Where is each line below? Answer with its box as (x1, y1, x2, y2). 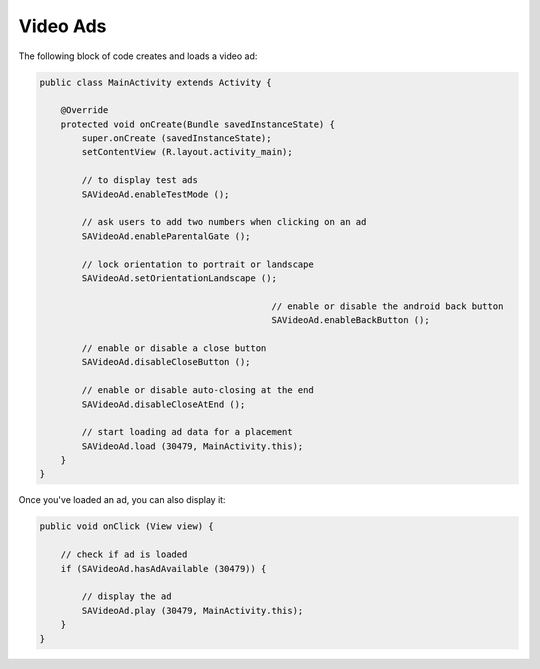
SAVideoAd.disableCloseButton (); (81, 356, 251, 368)
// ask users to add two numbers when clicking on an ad (81, 216, 367, 228)
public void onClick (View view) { (39, 521, 214, 532)
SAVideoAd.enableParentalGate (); (81, 230, 251, 242)
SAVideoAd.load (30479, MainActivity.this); (81, 440, 304, 452)
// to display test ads (81, 175, 199, 186)
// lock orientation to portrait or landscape (81, 258, 314, 270)
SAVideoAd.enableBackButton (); (271, 315, 430, 326)
